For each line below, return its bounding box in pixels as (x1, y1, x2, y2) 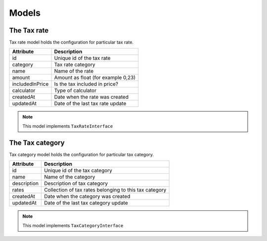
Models (9, 7, 41, 18)
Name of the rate (54, 68, 94, 75)
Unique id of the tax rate (54, 55, 111, 62)
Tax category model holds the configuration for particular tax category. (9, 151, 154, 158)
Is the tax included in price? (54, 80, 119, 87)
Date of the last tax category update (44, 200, 128, 206)
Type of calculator (54, 87, 96, 94)
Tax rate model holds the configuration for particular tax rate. (9, 40, 133, 45)
